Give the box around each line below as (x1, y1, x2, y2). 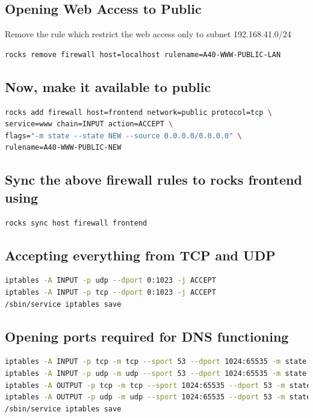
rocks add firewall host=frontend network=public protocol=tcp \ (5, 108, 272, 117)
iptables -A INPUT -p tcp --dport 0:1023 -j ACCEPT (5, 287, 216, 297)
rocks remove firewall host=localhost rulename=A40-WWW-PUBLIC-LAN (5, 50, 281, 59)
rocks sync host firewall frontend (5, 218, 147, 227)
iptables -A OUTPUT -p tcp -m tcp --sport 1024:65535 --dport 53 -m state (5, 381, 311, 390)
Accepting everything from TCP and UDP (5, 245, 276, 264)
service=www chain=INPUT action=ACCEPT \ (5, 120, 173, 129)
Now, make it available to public (5, 77, 211, 96)
